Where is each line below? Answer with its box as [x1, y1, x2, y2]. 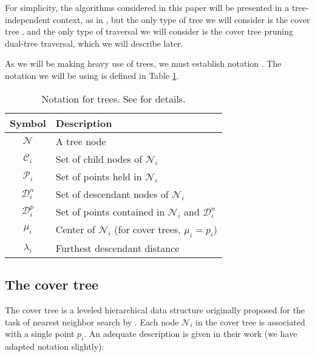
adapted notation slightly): [5, 339, 104, 352]
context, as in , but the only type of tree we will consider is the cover [53, 13, 310, 25]
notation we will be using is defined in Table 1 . [5, 69, 179, 81]
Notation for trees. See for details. [41, 91, 186, 106]
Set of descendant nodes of [55, 186, 169, 201]
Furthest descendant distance [55, 240, 180, 255]
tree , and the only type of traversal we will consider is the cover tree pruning [5, 25, 293, 38]
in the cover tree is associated [195, 315, 305, 328]
